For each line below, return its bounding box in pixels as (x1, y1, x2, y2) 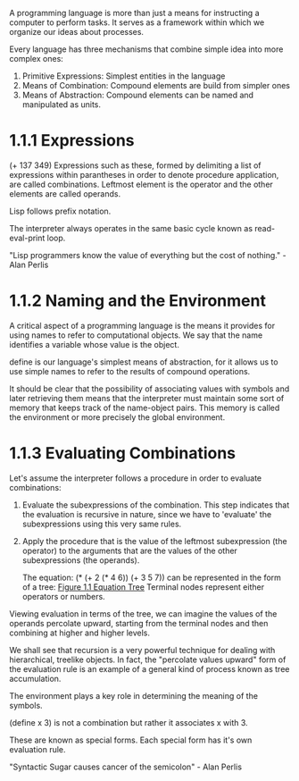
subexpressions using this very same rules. (21, 518, 182, 529)
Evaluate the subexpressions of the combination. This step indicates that (21, 500, 290, 510)
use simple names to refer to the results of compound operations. (9, 365, 251, 376)
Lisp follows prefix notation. (9, 206, 112, 216)
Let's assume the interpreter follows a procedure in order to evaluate (9, 473, 262, 483)
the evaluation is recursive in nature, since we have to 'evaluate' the (21, 508, 272, 519)
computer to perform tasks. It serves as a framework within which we (9, 17, 265, 28)
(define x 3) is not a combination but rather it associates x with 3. (9, 717, 248, 727)
